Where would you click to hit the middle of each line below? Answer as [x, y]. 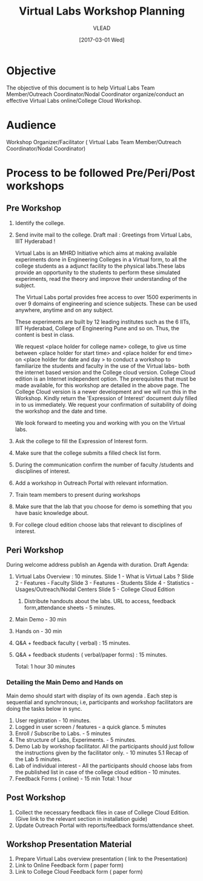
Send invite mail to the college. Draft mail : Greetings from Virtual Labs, [104, 235]
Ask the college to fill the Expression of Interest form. [82, 441]
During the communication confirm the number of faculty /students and [104, 465]
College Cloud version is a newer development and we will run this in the [106, 392]
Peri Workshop [35, 551]
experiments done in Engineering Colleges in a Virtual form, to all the [101, 259]
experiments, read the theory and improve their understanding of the [101, 278]
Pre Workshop [34, 208]
